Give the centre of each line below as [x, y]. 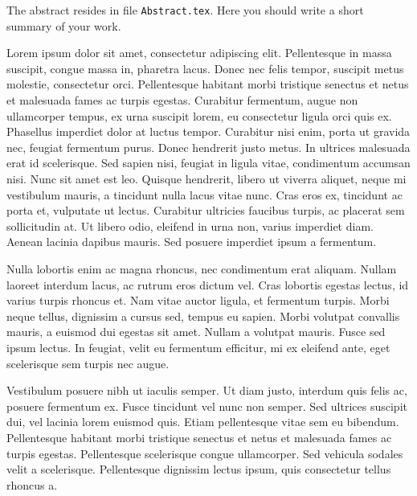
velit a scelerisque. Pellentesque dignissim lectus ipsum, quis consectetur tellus [199, 469]
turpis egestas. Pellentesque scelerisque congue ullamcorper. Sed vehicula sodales [205, 453]
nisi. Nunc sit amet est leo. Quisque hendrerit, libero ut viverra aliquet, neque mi [206, 178]
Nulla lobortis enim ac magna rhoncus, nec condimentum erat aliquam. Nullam [202, 268]
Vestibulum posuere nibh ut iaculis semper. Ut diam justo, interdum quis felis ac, [207, 390]
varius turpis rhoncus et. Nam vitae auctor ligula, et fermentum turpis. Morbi [198, 300]
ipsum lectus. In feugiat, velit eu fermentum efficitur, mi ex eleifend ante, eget [198, 347]
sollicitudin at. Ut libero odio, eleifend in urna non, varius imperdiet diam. [190, 225]
